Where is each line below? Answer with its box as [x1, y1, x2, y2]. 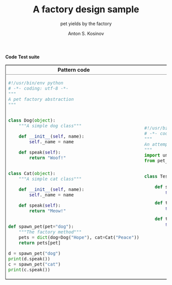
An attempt [144, 142, 171, 147]
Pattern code [57, 66, 90, 73]
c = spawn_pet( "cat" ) [8, 261, 61, 267]
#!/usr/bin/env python [8, 80, 63, 85]
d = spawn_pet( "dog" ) [8, 250, 61, 256]
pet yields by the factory [60, 20, 112, 27]
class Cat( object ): [8, 170, 56, 176]
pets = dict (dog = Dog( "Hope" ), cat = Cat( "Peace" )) [18, 234, 140, 240]
